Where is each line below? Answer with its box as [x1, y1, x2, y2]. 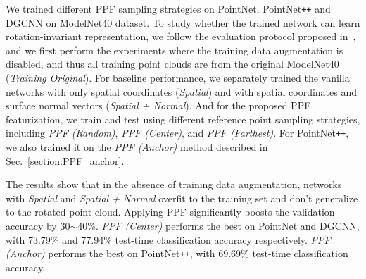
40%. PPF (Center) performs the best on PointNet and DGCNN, [77, 218, 360, 233]
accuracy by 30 [6, 218, 70, 233]
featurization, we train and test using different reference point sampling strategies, [6, 111, 360, 126]
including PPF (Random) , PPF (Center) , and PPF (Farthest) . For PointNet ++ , [6, 125, 349, 140]
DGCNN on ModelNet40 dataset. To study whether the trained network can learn [6, 15, 360, 30]
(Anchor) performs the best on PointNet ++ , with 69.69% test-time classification [6, 246, 348, 261]
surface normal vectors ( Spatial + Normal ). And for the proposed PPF [6, 98, 311, 113]
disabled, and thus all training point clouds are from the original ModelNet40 [6, 56, 339, 71]
